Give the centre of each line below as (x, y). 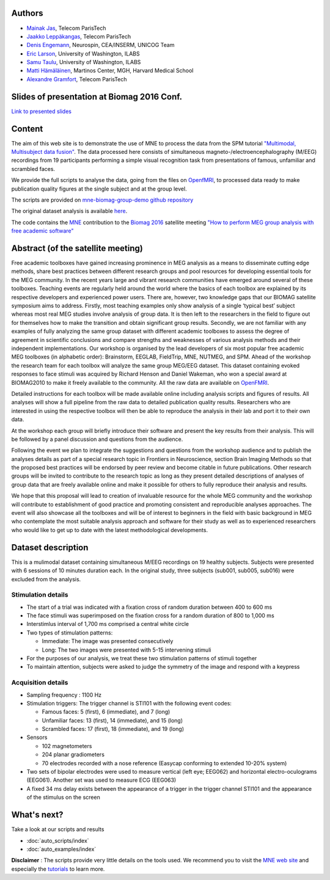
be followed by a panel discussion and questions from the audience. (97, 439)
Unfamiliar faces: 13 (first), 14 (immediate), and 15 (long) (112, 720)
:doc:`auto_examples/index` (61, 849)
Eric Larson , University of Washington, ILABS (83, 53)
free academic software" (42, 231)
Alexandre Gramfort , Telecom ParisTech (77, 79)
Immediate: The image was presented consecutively (108, 641)
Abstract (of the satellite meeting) (77, 248)
